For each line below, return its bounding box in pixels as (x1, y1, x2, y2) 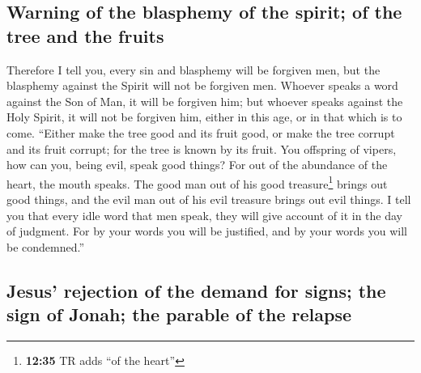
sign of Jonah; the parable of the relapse (6, 302, 352, 327)
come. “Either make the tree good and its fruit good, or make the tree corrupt (6, 124, 395, 141)
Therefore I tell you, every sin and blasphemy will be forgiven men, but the (6, 61, 381, 78)
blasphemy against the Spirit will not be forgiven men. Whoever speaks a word (6, 77, 398, 94)
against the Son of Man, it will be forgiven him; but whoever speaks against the (6, 92, 403, 109)
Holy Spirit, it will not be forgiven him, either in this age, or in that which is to (6, 108, 402, 125)
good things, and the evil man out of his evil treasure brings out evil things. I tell (6, 191, 411, 207)
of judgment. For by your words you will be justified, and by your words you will (6, 223, 407, 239)
